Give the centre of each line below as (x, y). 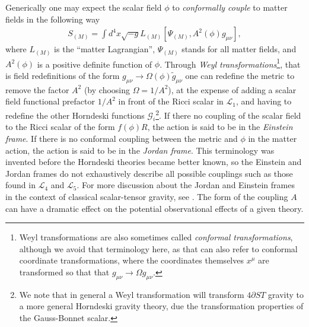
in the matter (273, 139)
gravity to (286, 294)
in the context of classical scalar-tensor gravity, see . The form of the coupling (147, 196)
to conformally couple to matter (230, 7)
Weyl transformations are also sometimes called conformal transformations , (156, 237)
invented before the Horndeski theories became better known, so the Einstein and (154, 162)
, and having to (264, 101)
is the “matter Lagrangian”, (105, 49)
